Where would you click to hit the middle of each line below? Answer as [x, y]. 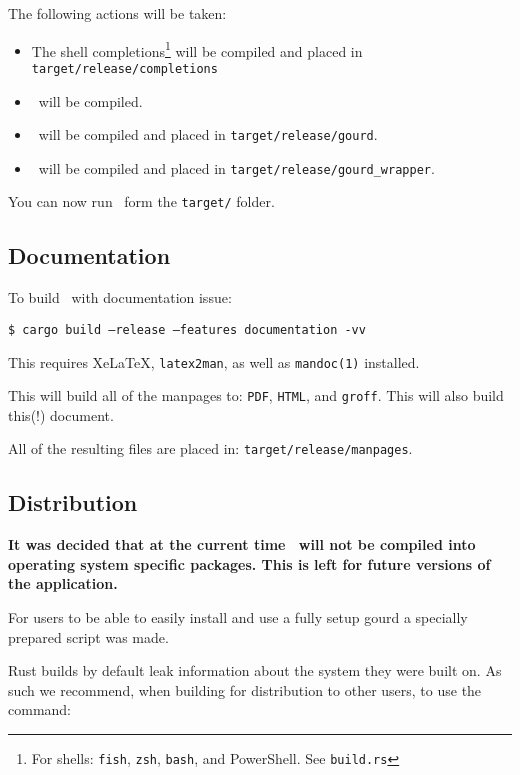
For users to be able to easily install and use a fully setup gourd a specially [238, 617]
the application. [63, 583]
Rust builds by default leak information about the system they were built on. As [255, 670]
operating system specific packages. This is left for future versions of [249, 563]
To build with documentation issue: [120, 297]
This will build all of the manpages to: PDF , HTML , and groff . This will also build [256, 395]
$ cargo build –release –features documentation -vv [187, 329]
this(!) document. [61, 414]
